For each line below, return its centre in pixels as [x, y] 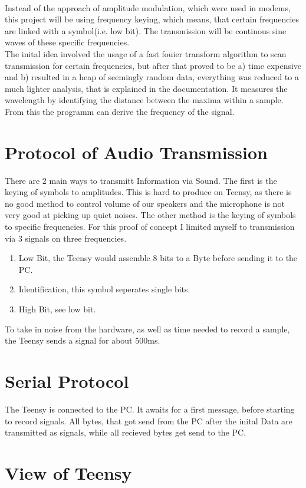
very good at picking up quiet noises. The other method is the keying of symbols [150, 215]
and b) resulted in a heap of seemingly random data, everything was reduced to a [152, 77]
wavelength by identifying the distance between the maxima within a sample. [144, 100]
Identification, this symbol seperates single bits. [104, 289]
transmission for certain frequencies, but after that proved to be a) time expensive [153, 65]
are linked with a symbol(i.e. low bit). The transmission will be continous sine [146, 30]
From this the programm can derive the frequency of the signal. [120, 111]
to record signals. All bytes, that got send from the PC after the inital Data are [149, 421]
